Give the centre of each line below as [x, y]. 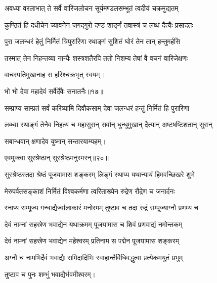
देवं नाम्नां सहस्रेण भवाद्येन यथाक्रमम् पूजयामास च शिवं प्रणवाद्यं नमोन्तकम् [93, 224]
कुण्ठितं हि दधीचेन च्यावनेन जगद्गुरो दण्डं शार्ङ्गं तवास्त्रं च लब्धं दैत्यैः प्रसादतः [99, 24]
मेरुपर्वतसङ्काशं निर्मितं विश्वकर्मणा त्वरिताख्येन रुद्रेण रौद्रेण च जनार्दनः [90, 191]
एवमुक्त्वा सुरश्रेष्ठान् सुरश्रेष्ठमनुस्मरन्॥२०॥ [57, 158]
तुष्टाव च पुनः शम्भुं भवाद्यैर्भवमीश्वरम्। [50, 274]
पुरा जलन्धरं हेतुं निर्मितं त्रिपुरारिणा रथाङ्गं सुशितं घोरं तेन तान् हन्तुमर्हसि [92, 41]
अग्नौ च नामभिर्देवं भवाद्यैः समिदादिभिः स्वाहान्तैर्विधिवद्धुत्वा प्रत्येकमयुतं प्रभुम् [94, 257]
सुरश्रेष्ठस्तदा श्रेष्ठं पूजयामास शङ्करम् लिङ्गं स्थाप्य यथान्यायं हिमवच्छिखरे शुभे [100, 174]
